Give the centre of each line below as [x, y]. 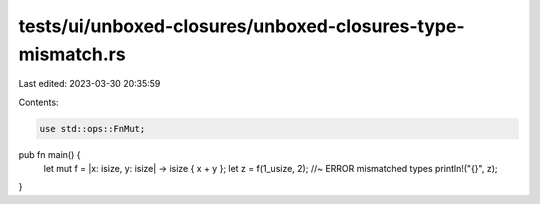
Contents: [38, 102]
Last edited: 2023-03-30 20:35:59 [89, 84]
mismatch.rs [72, 54]
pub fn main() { [49, 154]
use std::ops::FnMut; [92, 128]
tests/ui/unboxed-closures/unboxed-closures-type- [241, 26]
